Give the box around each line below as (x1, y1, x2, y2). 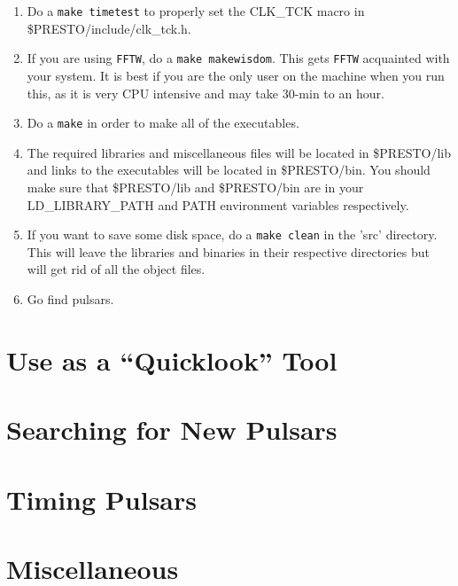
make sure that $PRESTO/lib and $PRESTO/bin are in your (27, 177, 364, 196)
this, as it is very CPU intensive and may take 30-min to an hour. (27, 83, 384, 102)
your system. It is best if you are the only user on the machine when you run (27, 66, 445, 84)
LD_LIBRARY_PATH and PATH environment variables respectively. (27, 195, 409, 214)
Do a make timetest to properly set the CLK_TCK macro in (27, 2, 365, 20)
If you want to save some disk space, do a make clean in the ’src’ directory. (27, 225, 438, 244)
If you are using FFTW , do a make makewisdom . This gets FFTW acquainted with (27, 49, 450, 67)
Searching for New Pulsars (6, 411, 338, 448)
